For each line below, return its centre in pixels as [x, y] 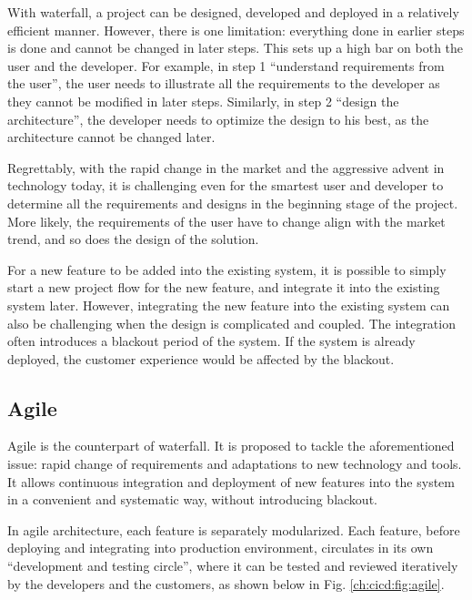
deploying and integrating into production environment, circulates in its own [221, 548]
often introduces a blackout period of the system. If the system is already [211, 341]
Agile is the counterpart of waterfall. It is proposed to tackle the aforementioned [231, 446]
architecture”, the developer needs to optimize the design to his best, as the [218, 119]
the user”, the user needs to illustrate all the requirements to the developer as [224, 83]
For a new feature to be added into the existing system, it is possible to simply [227, 269]
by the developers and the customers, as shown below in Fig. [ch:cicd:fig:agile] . [226, 583]
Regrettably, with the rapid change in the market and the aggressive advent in [226, 167]
